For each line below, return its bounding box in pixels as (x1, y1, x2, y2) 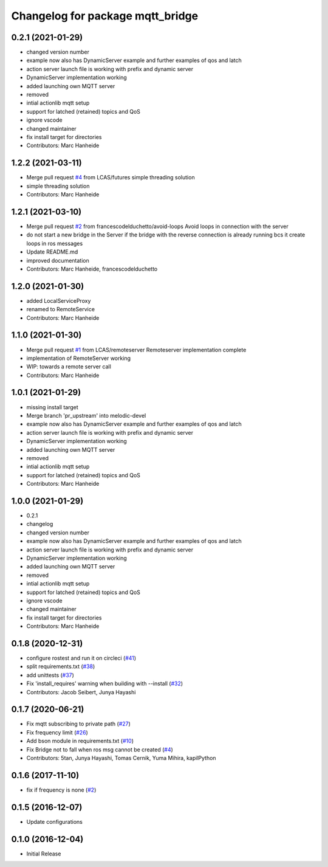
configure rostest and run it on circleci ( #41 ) (26, 654, 137, 661)
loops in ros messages (26, 240, 83, 247)
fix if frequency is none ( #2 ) (26, 786, 97, 793)
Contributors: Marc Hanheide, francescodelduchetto (26, 265, 158, 272)
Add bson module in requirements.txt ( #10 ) (26, 737, 134, 745)
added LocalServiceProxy (26, 297, 91, 304)
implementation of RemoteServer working (26, 354, 131, 362)
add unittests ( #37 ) (26, 671, 74, 679)
